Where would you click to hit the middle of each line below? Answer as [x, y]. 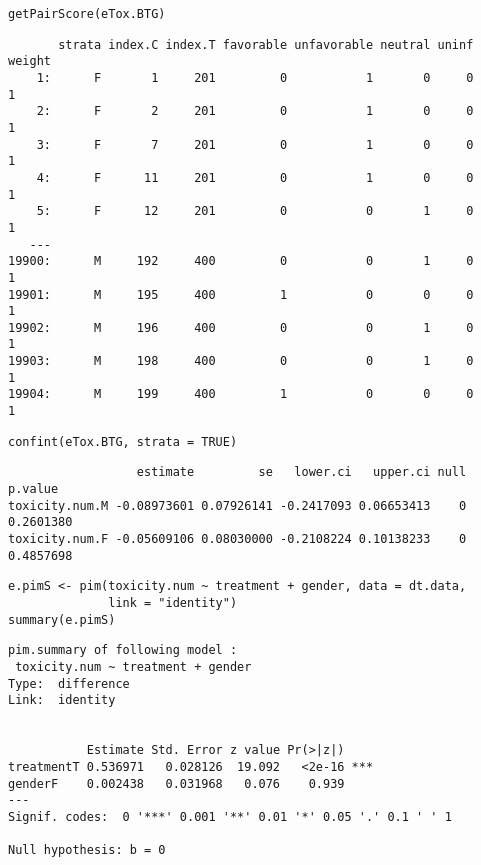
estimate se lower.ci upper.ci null [301, 472]
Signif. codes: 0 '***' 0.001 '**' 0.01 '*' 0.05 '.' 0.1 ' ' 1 [230, 816]
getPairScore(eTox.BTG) [87, 14]
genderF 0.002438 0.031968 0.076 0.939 [176, 783]
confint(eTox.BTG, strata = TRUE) [123, 441]
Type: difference [69, 683]
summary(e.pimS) [62, 619]
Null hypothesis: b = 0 [87, 850]
